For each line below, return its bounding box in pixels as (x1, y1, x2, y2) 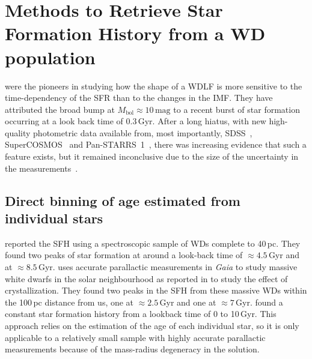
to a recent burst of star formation (173, 103, 300, 115)
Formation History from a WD (5, 21, 266, 46)
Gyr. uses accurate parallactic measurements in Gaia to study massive (38, 261, 298, 273)
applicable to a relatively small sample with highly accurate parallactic (5, 331, 266, 343)
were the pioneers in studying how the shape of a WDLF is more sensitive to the (5, 79, 302, 92)
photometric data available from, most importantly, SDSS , (33, 126, 252, 139)
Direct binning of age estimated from (5, 191, 240, 210)
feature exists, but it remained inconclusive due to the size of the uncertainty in (5, 150, 299, 163)
